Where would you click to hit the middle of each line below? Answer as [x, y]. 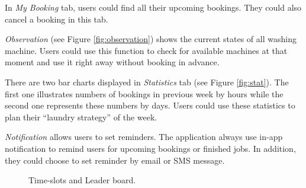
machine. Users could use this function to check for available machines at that [146, 50]
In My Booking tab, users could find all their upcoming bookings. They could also [153, 7]
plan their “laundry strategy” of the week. [81, 117]
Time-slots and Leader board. [82, 180]
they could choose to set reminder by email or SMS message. [115, 160]
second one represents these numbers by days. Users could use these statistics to [150, 105]
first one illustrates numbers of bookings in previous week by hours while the [144, 93]
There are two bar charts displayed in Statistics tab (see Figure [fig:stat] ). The [147, 82]
